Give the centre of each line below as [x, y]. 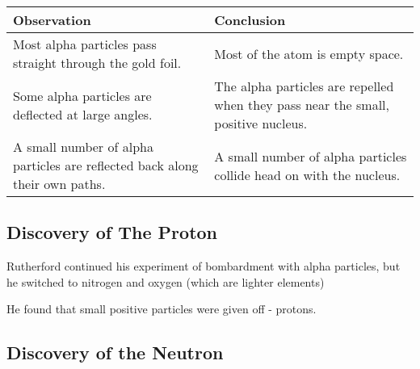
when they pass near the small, [302, 105]
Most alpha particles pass [85, 44]
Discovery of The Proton [112, 232]
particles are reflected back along [106, 165]
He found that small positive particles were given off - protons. [162, 309]
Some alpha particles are [82, 95]
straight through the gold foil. [97, 63]
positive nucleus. [261, 123]
